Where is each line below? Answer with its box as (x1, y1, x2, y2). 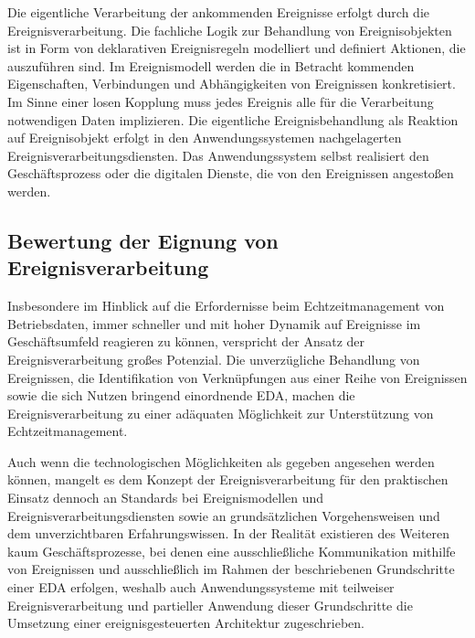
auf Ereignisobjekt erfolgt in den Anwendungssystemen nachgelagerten (7, 128, 402, 147)
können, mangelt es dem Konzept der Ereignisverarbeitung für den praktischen (7, 470, 449, 489)
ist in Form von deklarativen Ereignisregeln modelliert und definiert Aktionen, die (7, 38, 466, 58)
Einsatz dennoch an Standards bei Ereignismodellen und (7, 488, 324, 507)
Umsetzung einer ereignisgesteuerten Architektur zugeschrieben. (7, 613, 364, 633)
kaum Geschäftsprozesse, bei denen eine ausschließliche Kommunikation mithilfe (7, 541, 456, 560)
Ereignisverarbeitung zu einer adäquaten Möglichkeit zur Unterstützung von (7, 403, 434, 422)
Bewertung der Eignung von (7, 226, 279, 254)
